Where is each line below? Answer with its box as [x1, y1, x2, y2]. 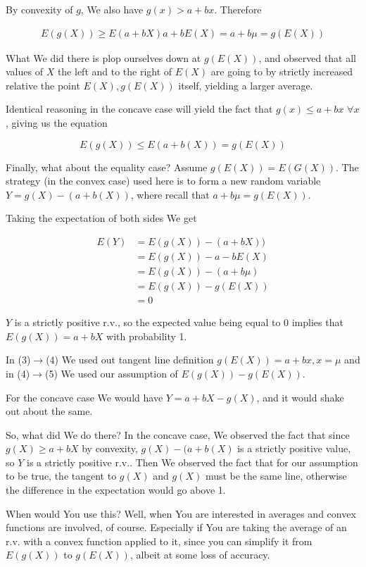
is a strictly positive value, [237, 441, 351, 456]
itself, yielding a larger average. [178, 77, 313, 92]
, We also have [80, 2, 144, 16]
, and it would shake [256, 390, 344, 404]
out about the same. [6, 404, 93, 418]
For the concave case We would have [6, 390, 163, 404]
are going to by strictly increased [210, 64, 353, 79]
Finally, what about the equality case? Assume [6, 159, 208, 174]
